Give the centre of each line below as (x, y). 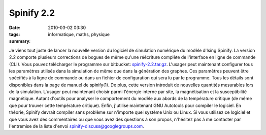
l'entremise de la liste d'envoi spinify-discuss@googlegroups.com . (77, 126)
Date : (15, 28)
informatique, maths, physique (79, 34)
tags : (15, 34)
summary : (20, 41)
